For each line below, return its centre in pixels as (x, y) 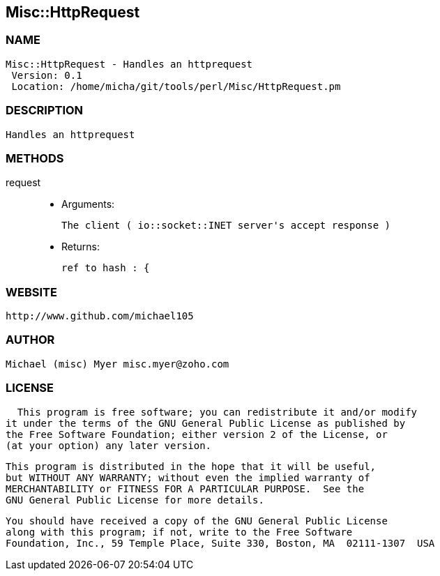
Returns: (81, 247)
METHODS (35, 158)
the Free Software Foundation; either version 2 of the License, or (197, 434)
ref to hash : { (106, 268)
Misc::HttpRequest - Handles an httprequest (129, 64)
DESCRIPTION (45, 111)
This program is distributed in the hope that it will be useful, (191, 466)
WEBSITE (31, 292)
